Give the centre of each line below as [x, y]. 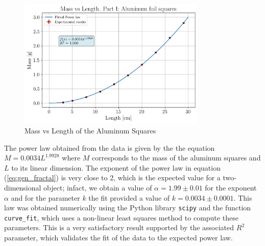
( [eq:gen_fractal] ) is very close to [56, 177]
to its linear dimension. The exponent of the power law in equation [116, 167]
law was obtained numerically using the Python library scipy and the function [128, 208]
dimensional [23, 187]
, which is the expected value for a [167, 177]
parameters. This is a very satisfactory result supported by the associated [119, 227]
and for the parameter [45, 197]
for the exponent [231, 187]
